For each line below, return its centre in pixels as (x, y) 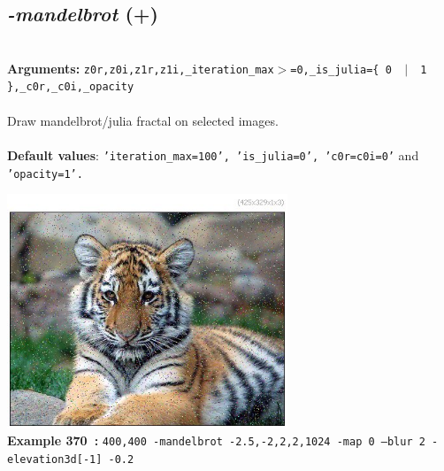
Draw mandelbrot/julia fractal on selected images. (143, 120)
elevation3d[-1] (55, 460)
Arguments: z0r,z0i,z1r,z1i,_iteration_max (141, 68)
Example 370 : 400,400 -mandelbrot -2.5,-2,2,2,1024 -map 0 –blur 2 (216, 440)
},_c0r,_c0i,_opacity (71, 87)
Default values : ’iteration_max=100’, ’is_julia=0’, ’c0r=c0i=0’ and (213, 154)
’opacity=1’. (45, 174)
